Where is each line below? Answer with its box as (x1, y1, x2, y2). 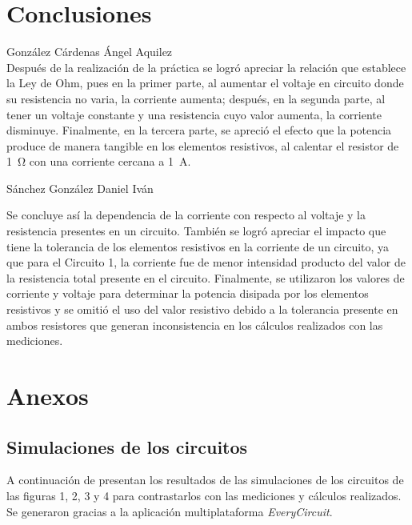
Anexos (6, 379, 89, 411)
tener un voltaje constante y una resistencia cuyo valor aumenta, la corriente (6, 106, 382, 122)
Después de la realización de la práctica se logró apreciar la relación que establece (6, 58, 406, 75)
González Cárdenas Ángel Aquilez (6, 43, 173, 60)
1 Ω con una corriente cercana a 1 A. (6, 153, 191, 170)
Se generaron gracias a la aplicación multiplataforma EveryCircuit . (6, 503, 333, 519)
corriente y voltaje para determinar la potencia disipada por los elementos (6, 285, 369, 302)
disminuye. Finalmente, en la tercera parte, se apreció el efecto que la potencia (6, 122, 392, 138)
